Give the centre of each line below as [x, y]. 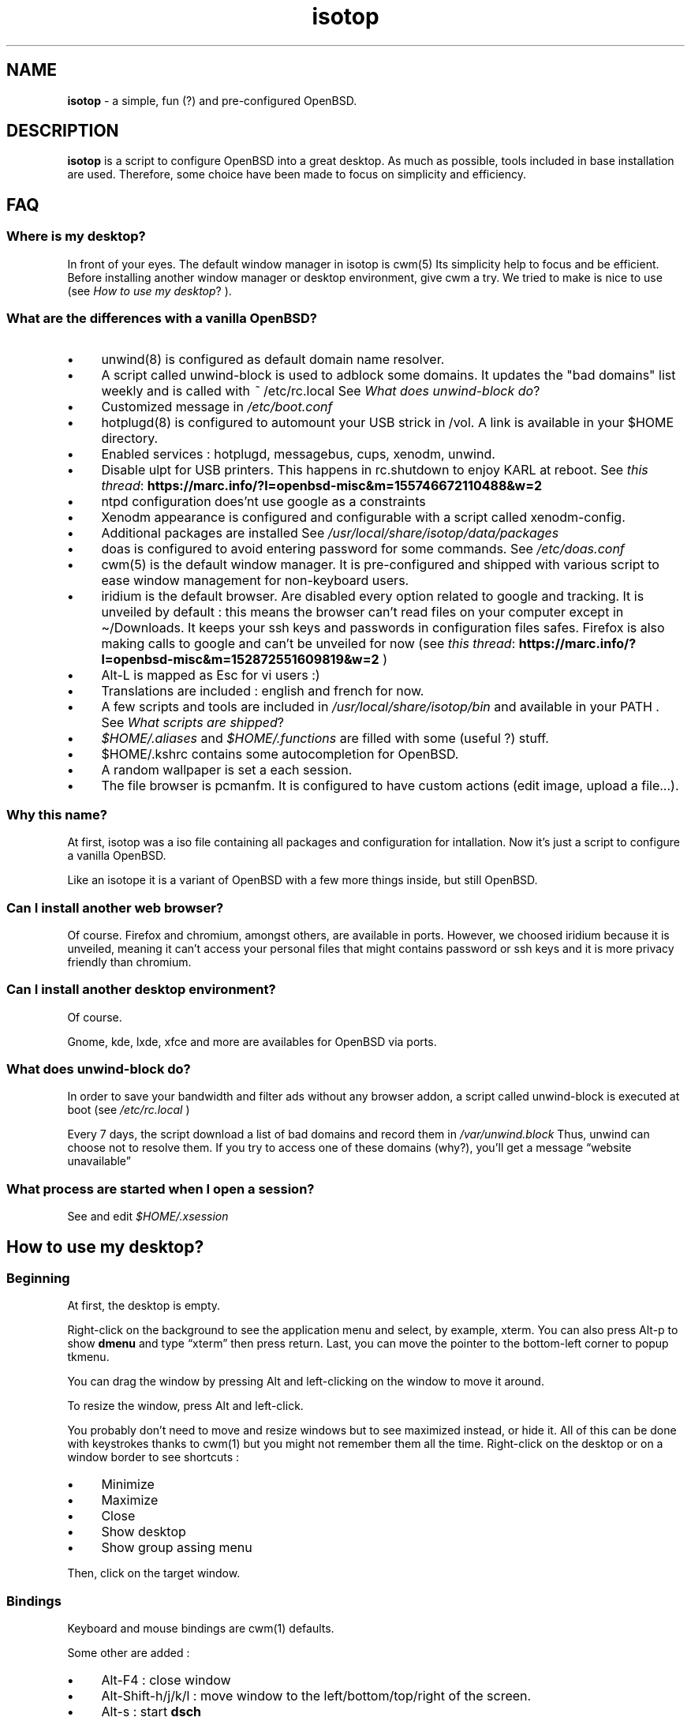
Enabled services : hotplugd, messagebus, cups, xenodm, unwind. [298, 454]
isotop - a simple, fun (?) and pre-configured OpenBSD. [212, 100]
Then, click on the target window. [154, 1573]
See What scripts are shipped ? [192, 723]
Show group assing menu [177, 1548]
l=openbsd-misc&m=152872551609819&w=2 [240, 660]
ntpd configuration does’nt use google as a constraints [263, 502]
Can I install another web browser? [115, 907]
